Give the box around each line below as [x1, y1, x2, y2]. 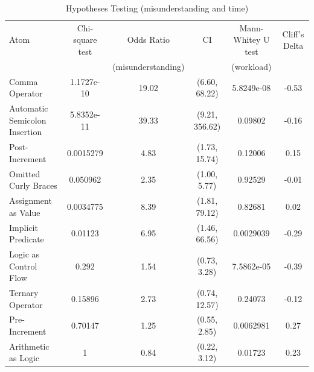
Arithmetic [9, 339, 50, 352]
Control [9, 259, 37, 272]
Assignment [9, 194, 52, 207]
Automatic [9, 102, 48, 115]
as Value [9, 206, 40, 218]
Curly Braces [9, 179, 57, 192]
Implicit [9, 221, 38, 233]
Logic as [9, 247, 40, 260]
